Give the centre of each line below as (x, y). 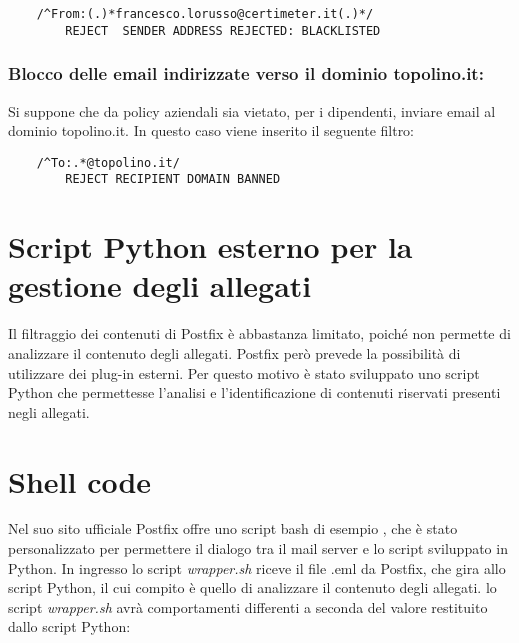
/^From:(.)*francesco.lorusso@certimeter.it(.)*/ (205, 14)
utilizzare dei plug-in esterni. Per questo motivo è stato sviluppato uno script (244, 372)
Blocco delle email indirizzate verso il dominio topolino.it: (246, 73)
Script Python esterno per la (210, 246)
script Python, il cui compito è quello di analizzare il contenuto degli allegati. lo (252, 587)
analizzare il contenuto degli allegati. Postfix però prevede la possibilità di (234, 352)
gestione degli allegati (160, 285)
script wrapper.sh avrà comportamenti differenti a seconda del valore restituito (248, 606)
